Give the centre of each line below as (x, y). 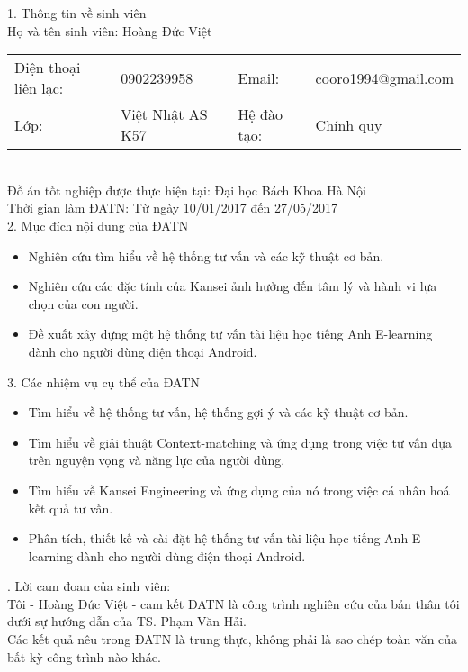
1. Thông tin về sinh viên (77, 13)
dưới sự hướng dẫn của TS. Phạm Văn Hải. (127, 621)
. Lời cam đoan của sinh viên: (89, 586)
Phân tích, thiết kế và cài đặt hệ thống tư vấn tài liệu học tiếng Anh (218, 538)
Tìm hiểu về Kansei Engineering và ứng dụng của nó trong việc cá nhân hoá (239, 490)
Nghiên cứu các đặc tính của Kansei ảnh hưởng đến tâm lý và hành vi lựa (233, 286)
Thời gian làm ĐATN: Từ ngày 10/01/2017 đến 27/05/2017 (172, 208)
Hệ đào (260, 114)
